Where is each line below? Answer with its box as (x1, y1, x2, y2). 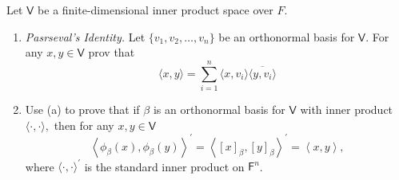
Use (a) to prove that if (25, 100, 140, 117)
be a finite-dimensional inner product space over (38, 2, 273, 18)
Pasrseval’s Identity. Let (25, 28, 146, 45)
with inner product (300, 100, 393, 117)
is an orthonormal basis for (153, 100, 285, 117)
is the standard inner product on (84, 158, 245, 174)
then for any (54, 116, 114, 133)
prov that (88, 44, 135, 61)
